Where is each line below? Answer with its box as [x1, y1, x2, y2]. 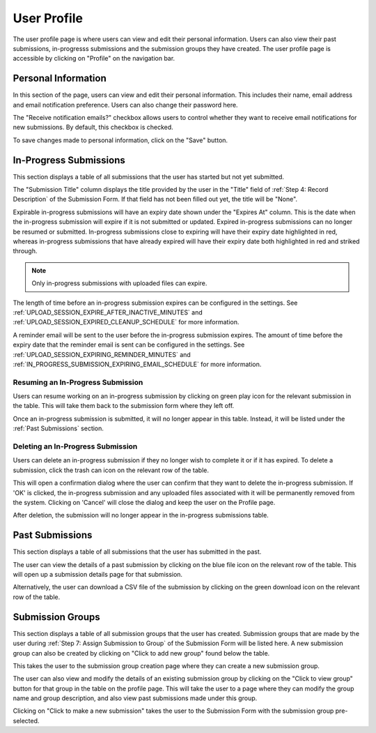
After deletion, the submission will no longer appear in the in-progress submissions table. [13, 511, 269, 520]
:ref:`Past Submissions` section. [13, 424, 104, 432]
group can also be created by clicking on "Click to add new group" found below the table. [13, 649, 270, 657]
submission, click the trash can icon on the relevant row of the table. [13, 466, 209, 474]
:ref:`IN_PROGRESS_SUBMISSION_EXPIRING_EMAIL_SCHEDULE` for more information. [13, 360, 262, 368]
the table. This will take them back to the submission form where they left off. [13, 402, 235, 410]
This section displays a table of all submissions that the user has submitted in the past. [13, 547, 262, 556]
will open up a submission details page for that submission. [13, 570, 183, 579]
